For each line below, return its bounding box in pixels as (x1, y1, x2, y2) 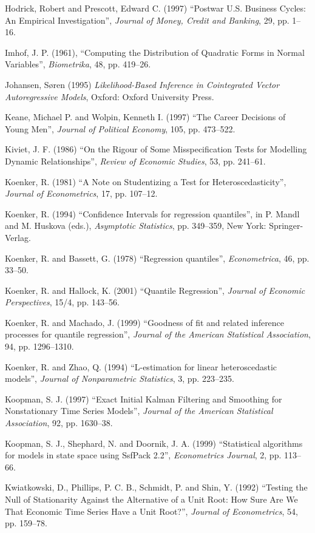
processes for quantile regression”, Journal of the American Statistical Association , (5, 328, 311, 341)
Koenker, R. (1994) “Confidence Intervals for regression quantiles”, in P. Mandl (5, 207, 300, 220)
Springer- (269, 219, 303, 232)
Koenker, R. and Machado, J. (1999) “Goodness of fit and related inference (5, 316, 285, 328)
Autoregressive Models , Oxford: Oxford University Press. (5, 90, 214, 103)
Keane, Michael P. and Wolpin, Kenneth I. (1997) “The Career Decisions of (5, 110, 286, 123)
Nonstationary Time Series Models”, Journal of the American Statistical (5, 404, 273, 417)
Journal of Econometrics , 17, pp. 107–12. (5, 187, 158, 200)
